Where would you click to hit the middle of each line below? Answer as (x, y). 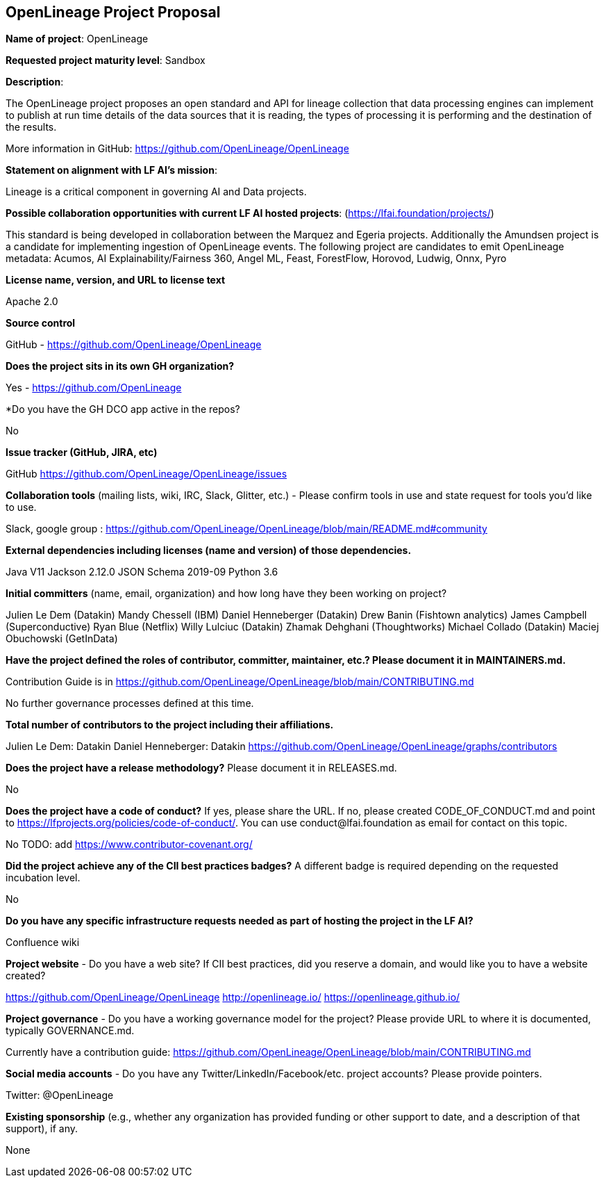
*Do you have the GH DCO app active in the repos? (123, 409)
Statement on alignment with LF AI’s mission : (111, 170)
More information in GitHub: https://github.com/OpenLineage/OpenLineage (177, 149)
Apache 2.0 (32, 302)
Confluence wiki (43, 943)
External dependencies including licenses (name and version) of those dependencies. (209, 550)
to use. (21, 507)
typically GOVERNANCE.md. (70, 1031)
